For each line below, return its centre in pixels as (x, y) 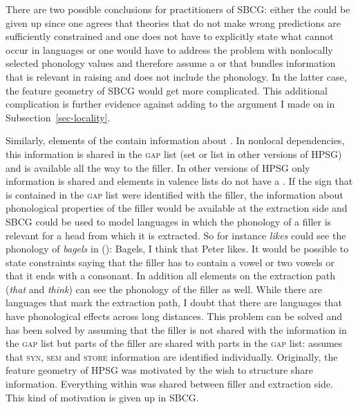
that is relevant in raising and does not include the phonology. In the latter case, (176, 76)
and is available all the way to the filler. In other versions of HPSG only (158, 167)
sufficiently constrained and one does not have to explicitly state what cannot (170, 36)
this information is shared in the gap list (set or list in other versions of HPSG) (174, 153)
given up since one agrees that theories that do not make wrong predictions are (173, 22)
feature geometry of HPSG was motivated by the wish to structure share (159, 370)
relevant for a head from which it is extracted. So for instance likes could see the (176, 235)
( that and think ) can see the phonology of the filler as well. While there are (164, 289)
